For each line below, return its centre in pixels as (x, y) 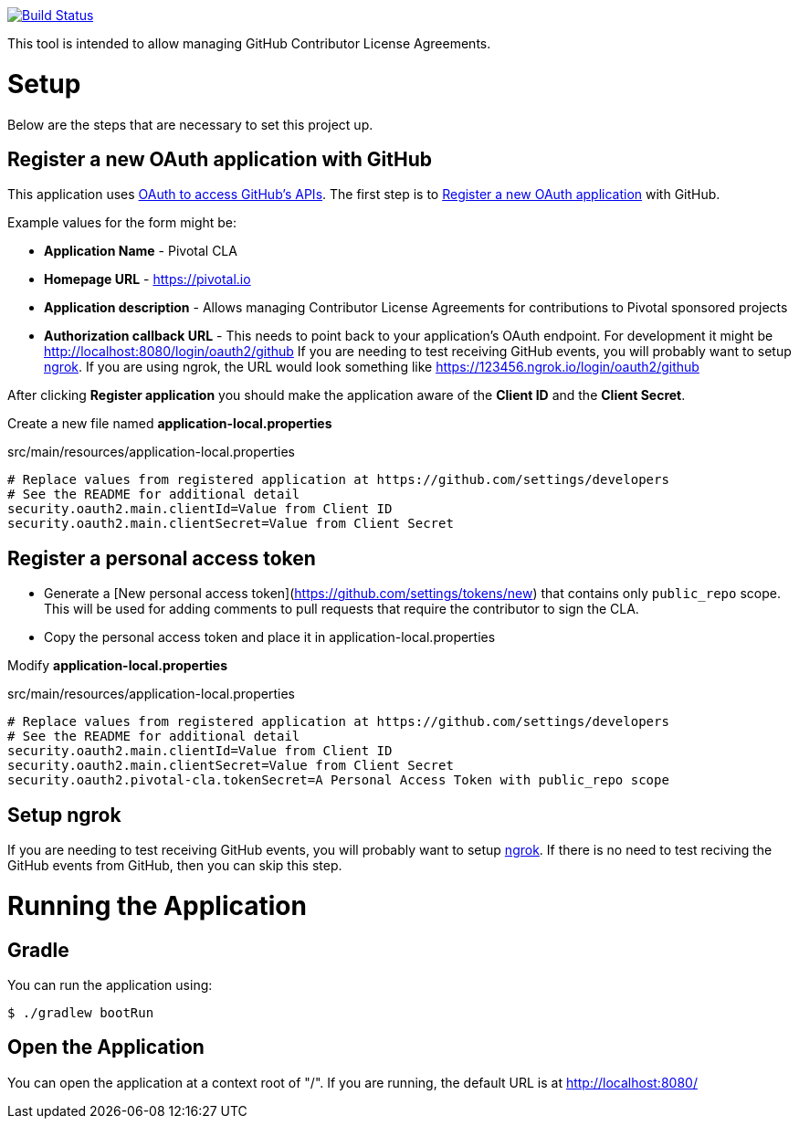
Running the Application (157, 905)
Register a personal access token (162, 558)
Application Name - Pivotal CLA (141, 251)
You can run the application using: (110, 984)
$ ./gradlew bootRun (81, 1012)
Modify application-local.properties (118, 666)
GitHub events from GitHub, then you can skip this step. (175, 866)
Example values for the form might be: (122, 223)
